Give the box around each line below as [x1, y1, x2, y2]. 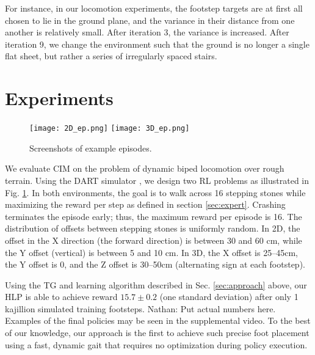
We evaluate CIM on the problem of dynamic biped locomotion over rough [5, 162, 284, 175]
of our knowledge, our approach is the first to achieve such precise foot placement [5, 326, 310, 339]
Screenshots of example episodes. [29, 141, 152, 154]
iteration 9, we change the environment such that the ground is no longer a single [5, 37, 310, 50]
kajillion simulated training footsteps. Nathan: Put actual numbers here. [5, 302, 276, 315]
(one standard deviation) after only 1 [159, 290, 299, 303]
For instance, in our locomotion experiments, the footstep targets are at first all [5, 2, 303, 14]
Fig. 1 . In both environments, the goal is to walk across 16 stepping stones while [5, 186, 306, 199]
